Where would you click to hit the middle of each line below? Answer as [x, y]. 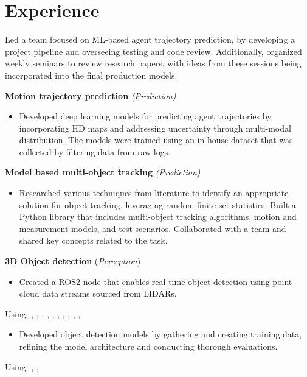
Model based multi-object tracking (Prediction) [103, 172]
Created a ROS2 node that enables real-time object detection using [144, 281]
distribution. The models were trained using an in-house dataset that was [156, 140]
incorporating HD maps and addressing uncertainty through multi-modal [155, 128]
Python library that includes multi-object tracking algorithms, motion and [158, 217]
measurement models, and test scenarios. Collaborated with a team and [153, 228]
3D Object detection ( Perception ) [73, 261]
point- [284, 281]
